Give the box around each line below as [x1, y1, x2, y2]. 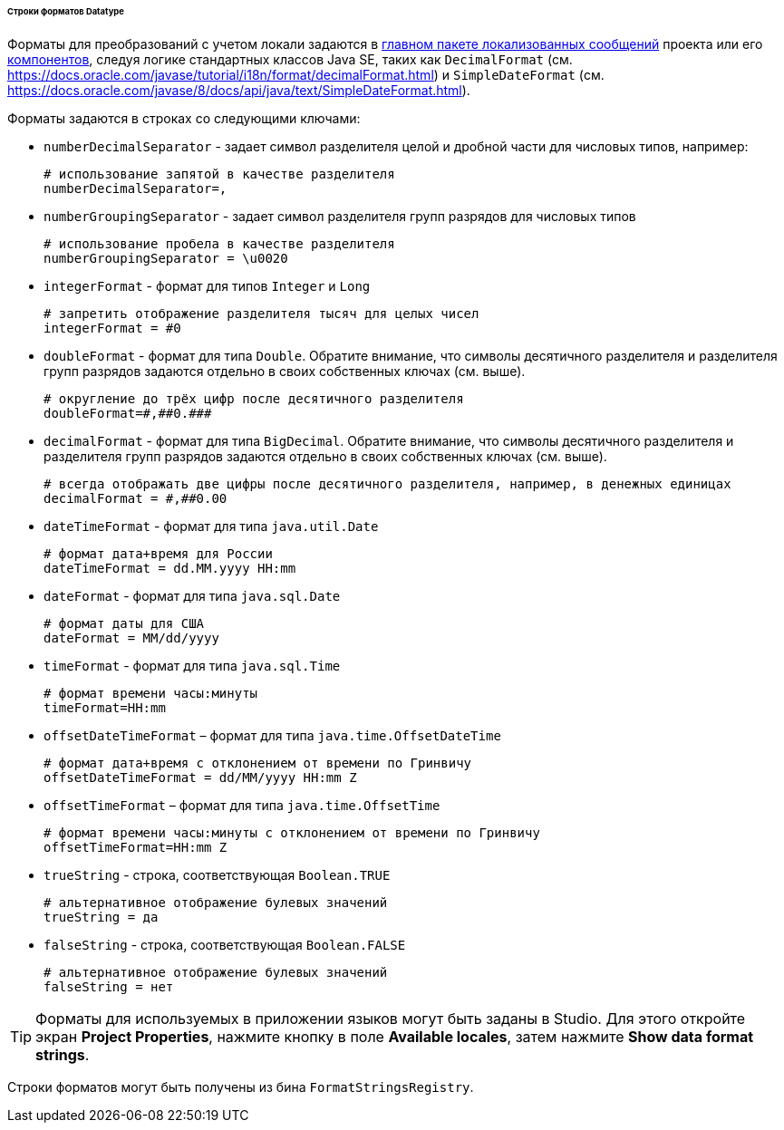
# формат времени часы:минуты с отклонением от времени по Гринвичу [44, 825, 540, 840]
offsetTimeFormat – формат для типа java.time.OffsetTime [44, 797, 440, 813]
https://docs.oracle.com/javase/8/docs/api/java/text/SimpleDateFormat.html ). [7, 82, 470, 98]
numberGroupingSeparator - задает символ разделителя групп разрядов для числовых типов [44, 208, 636, 224]
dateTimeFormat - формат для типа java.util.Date [44, 517, 379, 534]
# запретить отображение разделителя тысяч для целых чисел [44, 305, 479, 321]
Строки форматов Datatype [7, 6, 124, 16]
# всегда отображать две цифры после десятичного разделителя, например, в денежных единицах [44, 476, 731, 491]
